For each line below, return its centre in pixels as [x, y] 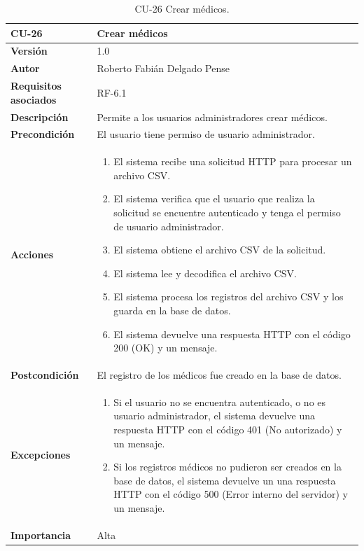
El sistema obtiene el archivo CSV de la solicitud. [220, 250]
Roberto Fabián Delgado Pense [163, 68]
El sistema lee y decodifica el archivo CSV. [205, 273]
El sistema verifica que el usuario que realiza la [214, 198]
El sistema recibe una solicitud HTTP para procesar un [233, 161]
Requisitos [36, 86]
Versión [29, 51]
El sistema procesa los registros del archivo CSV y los [229, 297]
